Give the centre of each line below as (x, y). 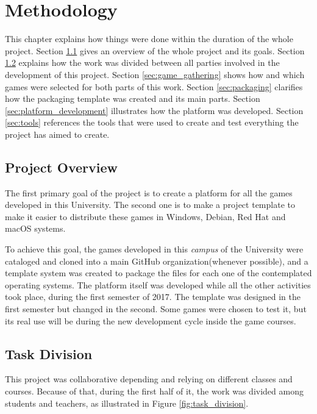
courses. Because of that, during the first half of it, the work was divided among (154, 391)
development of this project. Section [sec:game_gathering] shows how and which (155, 74)
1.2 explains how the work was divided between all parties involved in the (142, 62)
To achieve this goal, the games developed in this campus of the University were (154, 249)
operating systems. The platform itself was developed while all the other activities (158, 284)
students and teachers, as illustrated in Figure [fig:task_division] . (127, 403)
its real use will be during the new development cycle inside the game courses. (151, 320)
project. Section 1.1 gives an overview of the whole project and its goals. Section (155, 50)
